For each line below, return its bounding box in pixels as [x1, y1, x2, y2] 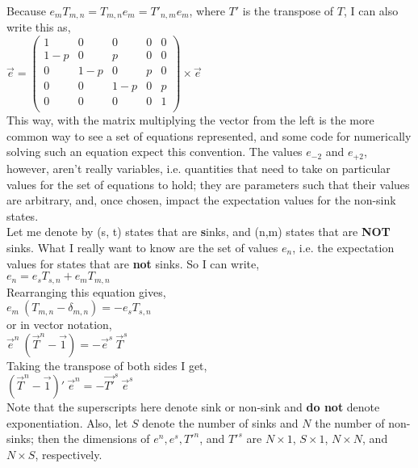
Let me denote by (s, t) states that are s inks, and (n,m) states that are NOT [6, 223, 391, 240]
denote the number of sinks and [142, 414, 299, 431]
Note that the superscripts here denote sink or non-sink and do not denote [6, 398, 380, 415]
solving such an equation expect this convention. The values [6, 143, 303, 160]
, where [189, 2, 225, 19]
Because [6, 2, 46, 19]
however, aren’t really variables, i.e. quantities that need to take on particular [6, 159, 391, 176]
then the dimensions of [37, 430, 150, 447]
